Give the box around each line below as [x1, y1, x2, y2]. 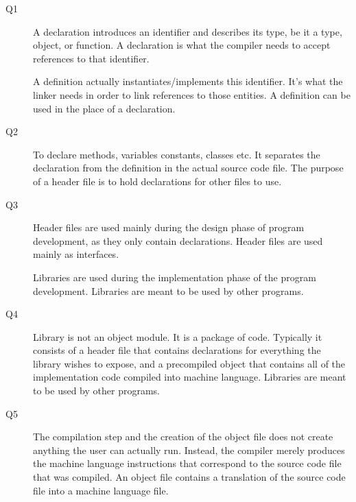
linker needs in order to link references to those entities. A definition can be [33, 87, 351, 101]
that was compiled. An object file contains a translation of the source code [33, 470, 346, 484]
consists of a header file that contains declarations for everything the [33, 343, 321, 357]
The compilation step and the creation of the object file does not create [33, 429, 333, 444]
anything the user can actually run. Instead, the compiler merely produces [33, 442, 345, 457]
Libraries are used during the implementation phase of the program [33, 270, 316, 284]
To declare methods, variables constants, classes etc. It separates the [33, 147, 320, 161]
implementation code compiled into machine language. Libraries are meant [33, 370, 346, 384]
